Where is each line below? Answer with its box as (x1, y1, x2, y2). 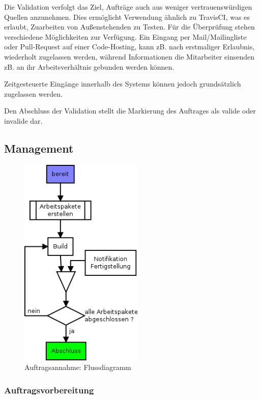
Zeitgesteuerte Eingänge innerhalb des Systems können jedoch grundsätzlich (4, 78, 241, 89)
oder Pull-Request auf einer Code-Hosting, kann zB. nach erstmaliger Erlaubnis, (4, 41, 255, 52)
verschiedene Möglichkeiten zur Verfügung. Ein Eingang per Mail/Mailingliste (4, 31, 247, 42)
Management (4, 140, 74, 156)
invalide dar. (4, 115, 43, 126)
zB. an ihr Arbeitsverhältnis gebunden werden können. (4, 61, 175, 72)
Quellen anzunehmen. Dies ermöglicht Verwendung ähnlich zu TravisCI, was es (4, 11, 250, 22)
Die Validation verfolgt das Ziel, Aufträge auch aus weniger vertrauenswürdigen (4, 2, 252, 12)
